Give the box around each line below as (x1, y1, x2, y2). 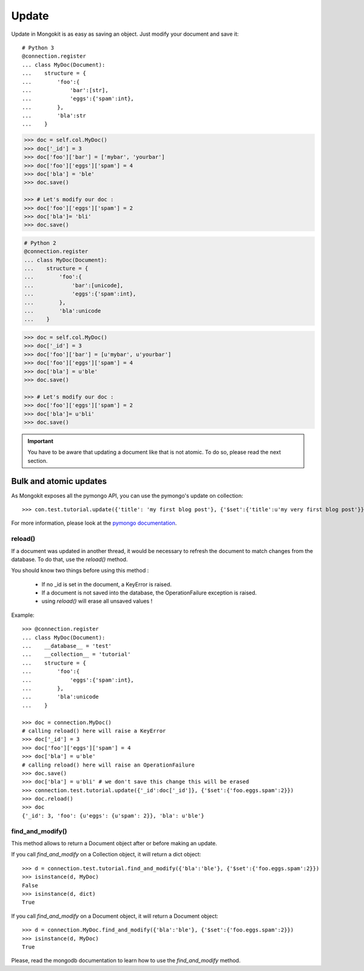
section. (27, 457, 48, 464)
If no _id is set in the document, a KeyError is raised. (41, 580, 172, 588)
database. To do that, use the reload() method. (11, 556, 128, 563)
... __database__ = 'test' (22, 643, 112, 650)
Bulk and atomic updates (11, 476, 107, 486)
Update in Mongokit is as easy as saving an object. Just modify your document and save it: (11, 30, 239, 38)
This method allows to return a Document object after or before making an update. (11, 839, 218, 847)
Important (27, 437, 54, 445)
